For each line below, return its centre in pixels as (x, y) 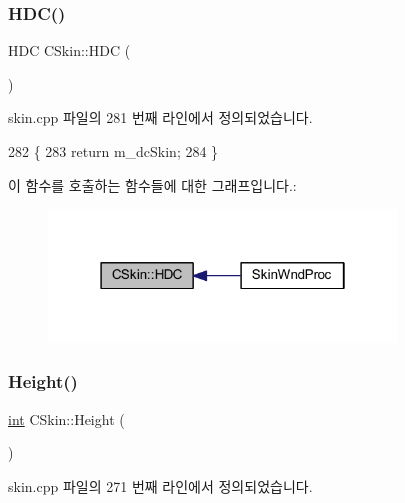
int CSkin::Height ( (66, 418)
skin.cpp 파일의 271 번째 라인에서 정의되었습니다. (160, 485)
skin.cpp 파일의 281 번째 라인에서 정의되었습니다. (160, 117)
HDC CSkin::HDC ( (69, 50)
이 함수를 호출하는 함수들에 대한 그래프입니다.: (152, 184)
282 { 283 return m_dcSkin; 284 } (113, 151)
